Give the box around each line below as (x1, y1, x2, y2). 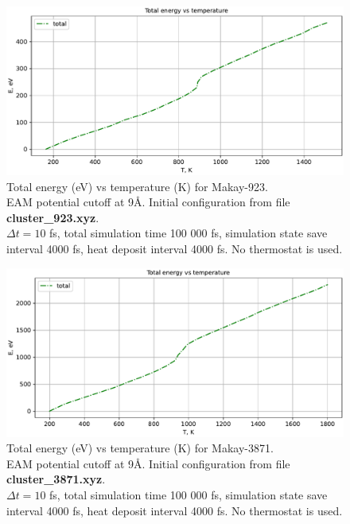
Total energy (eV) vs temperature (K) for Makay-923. (6, 178, 268, 194)
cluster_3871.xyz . (6, 471, 106, 487)
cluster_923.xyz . (6, 209, 99, 225)
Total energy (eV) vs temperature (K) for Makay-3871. (6, 440, 274, 456)
